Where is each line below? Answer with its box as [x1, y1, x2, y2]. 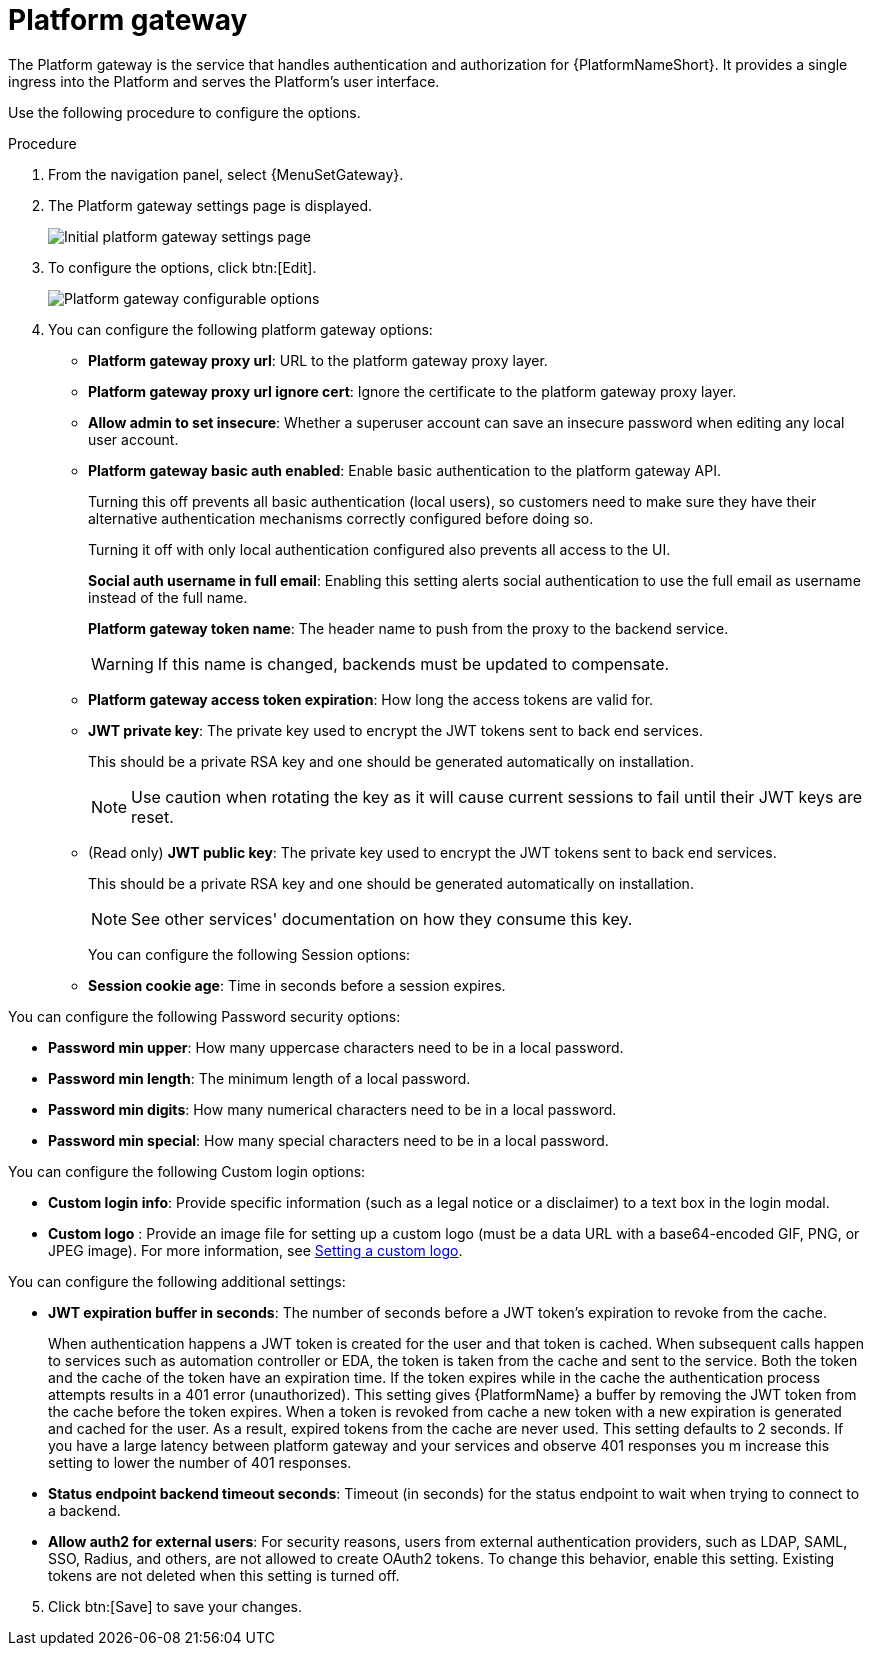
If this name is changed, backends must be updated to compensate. [157, 653, 670, 674]
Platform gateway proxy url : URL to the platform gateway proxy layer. [88, 351, 548, 369]
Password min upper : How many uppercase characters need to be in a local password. [48, 1038, 624, 1056]
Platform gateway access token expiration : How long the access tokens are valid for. [88, 690, 654, 708]
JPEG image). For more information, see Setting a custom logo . [48, 1241, 463, 1259]
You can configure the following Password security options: [8, 1007, 401, 1025]
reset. [131, 806, 174, 827]
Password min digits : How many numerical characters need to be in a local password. [48, 1100, 617, 1118]
